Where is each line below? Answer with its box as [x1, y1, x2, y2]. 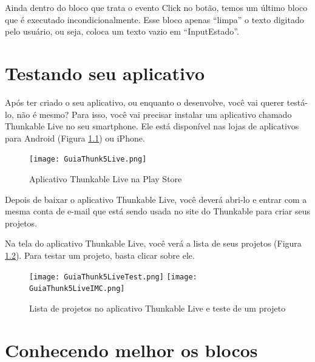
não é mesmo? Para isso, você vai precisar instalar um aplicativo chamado [16, 108, 292, 120]
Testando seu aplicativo [5, 60, 205, 85]
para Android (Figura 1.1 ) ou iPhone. [5, 131, 145, 144]
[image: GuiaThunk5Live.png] [29, 155, 147, 164]
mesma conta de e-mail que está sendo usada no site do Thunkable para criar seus [5, 205, 311, 217]
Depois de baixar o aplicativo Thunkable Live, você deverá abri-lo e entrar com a [5, 193, 307, 205]
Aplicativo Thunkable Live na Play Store [29, 172, 182, 185]
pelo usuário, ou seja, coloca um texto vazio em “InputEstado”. [5, 25, 239, 38]
